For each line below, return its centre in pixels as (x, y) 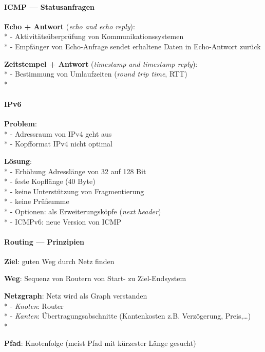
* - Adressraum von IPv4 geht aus (58, 133)
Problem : (21, 124)
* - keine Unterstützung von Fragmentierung (74, 191)
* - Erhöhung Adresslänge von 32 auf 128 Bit (75, 171)
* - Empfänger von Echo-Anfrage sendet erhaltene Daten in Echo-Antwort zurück (132, 46)
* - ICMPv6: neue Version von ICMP (63, 221)
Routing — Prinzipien (44, 241)
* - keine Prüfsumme (37, 201)
